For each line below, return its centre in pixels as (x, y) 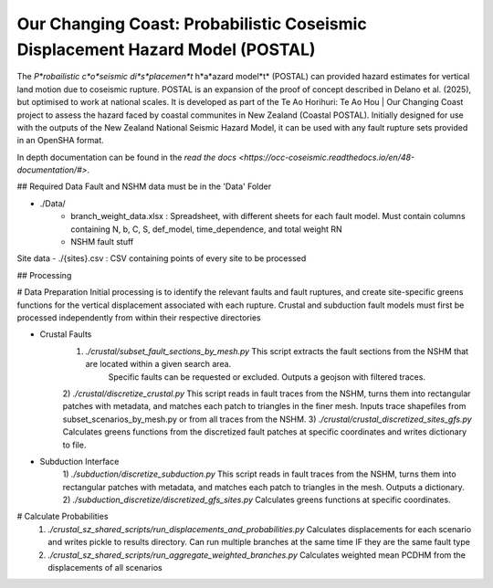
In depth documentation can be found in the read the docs (127, 157)
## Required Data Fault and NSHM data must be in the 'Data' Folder (144, 186)
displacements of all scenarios (105, 568)
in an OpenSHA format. (60, 141)
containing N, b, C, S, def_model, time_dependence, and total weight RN (206, 229)
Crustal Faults (66, 334)
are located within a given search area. (158, 364)
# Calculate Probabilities (63, 517)
